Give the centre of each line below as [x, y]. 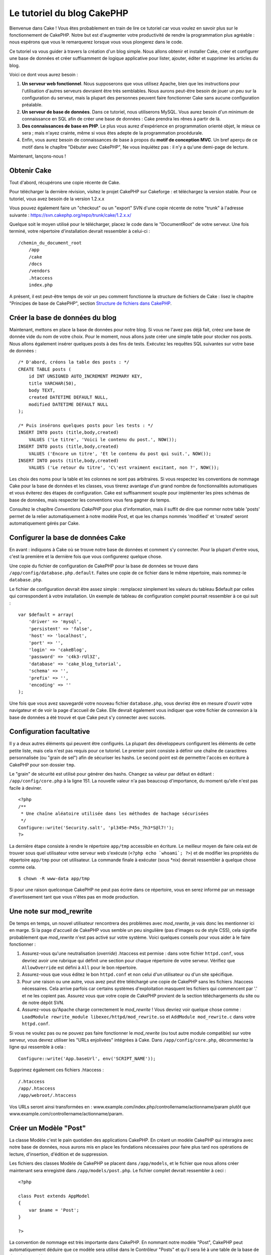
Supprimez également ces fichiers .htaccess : [56, 1070]
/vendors [39, 271]
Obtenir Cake [30, 170]
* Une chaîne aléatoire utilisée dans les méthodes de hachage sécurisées [115, 813]
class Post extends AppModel [54, 1196]
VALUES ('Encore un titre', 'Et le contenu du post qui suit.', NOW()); [120, 454]
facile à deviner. [26, 788]
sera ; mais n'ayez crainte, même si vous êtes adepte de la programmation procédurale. [112, 133]
